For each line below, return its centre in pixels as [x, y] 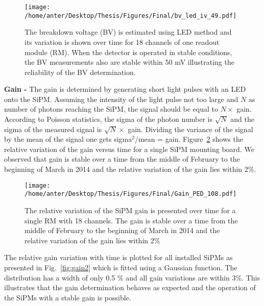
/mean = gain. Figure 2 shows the [189, 139]
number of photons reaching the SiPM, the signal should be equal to [111, 109]
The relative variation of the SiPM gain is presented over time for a [130, 210]
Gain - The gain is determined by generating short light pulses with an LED [125, 89]
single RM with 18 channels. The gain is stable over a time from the [131, 220]
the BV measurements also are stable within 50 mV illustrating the [129, 62]
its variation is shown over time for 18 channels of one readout [122, 42]
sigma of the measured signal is [53, 129]
